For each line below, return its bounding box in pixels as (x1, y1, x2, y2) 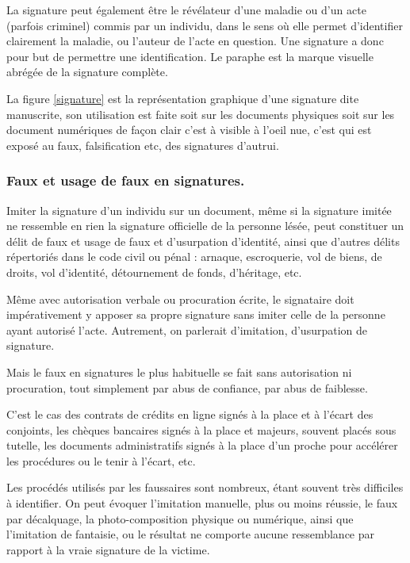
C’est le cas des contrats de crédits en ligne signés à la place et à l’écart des (6, 406, 374, 423)
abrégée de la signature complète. (6, 63, 168, 80)
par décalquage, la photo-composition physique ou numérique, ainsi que (6, 510, 354, 527)
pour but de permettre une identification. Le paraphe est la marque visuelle (6, 48, 374, 64)
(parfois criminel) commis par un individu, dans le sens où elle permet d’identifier (6, 17, 403, 33)
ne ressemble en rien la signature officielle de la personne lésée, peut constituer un (6, 217, 404, 234)
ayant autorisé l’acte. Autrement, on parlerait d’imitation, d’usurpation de (6, 321, 368, 338)
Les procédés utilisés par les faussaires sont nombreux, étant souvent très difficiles (6, 479, 404, 496)
